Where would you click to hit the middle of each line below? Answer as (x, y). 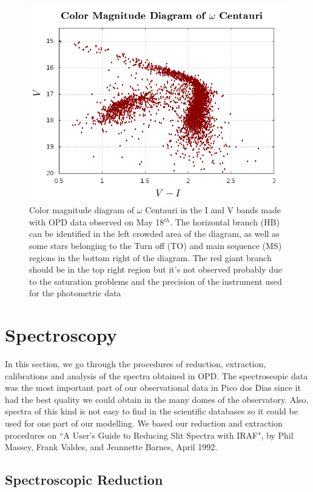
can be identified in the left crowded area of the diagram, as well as (154, 234)
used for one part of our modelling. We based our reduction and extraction (144, 423)
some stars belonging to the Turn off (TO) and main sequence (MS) (156, 245)
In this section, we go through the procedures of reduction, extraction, (136, 364)
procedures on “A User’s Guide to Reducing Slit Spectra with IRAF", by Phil (149, 435)
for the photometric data (75, 293)
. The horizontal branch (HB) (225, 221)
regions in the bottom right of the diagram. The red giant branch (150, 257)
